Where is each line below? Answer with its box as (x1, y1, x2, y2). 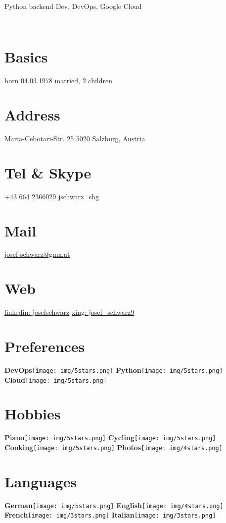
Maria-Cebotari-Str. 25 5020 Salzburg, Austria (4, 133, 145, 144)
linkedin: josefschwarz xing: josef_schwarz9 (4, 307, 135, 317)
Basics (4, 47, 48, 67)
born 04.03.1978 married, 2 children (4, 75, 112, 86)
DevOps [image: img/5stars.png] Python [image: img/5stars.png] (4, 364, 223, 375)
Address (4, 105, 60, 125)
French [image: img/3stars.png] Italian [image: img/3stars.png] (4, 510, 216, 520)
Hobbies (4, 404, 61, 424)
